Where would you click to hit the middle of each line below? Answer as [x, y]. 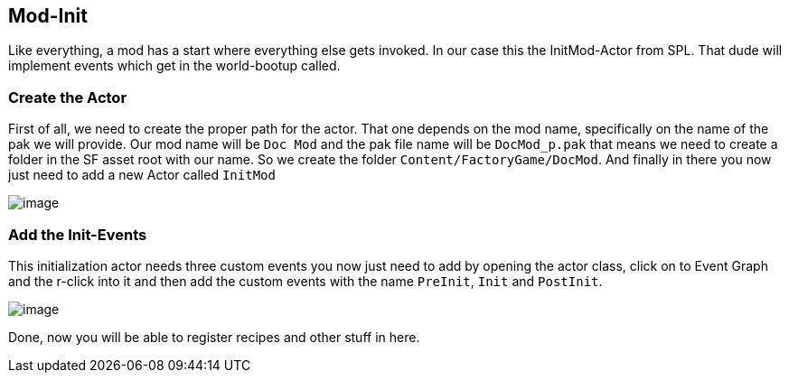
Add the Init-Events [78, 234]
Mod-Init [48, 16]
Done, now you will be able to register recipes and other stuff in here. [214, 337]
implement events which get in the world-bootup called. [174, 66]
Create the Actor [68, 97]
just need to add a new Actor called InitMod [142, 175]
